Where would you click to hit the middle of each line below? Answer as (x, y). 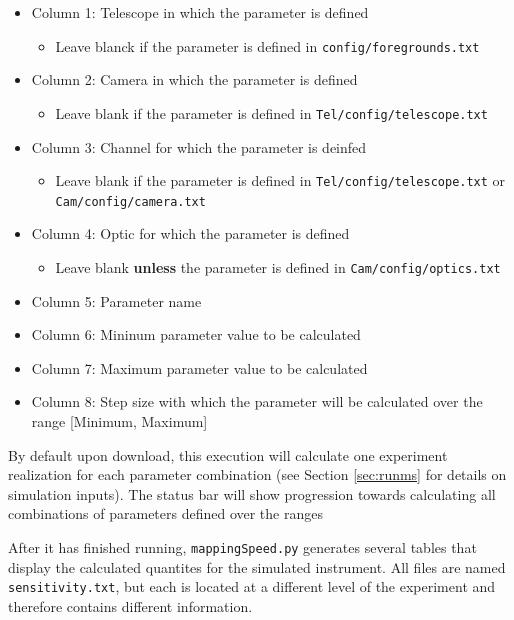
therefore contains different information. (130, 605)
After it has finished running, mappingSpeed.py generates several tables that (242, 547)
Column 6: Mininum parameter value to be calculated (196, 334)
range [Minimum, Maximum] (119, 421)
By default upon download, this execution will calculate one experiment (228, 454)
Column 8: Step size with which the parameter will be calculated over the (257, 401)
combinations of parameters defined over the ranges (165, 513)
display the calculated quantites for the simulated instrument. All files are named (257, 566)
